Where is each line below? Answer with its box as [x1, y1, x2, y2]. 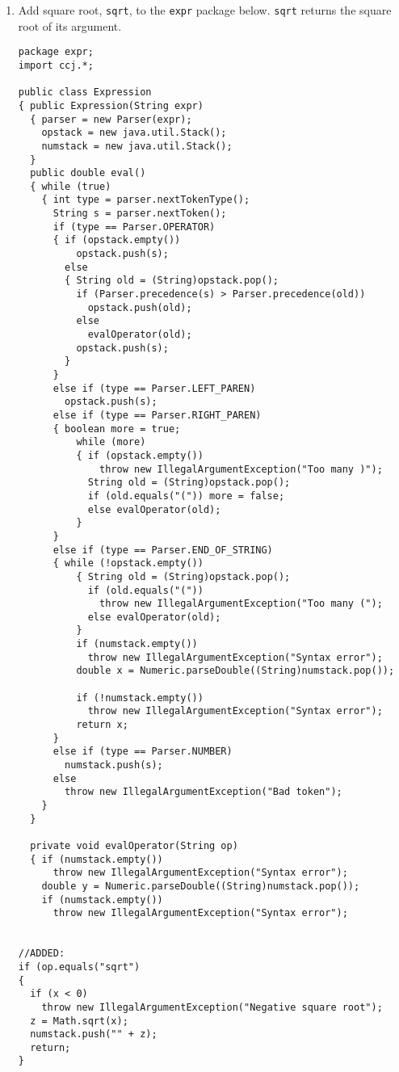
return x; [76, 719, 128, 731]
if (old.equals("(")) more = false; [87, 490, 285, 502]
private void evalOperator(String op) [30, 839, 238, 851]
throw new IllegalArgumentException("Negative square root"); [41, 1001, 383, 1013]
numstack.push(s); [65, 759, 163, 771]
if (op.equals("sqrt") [18, 961, 141, 973]
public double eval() [30, 167, 146, 179]
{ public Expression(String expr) [18, 99, 204, 111]
